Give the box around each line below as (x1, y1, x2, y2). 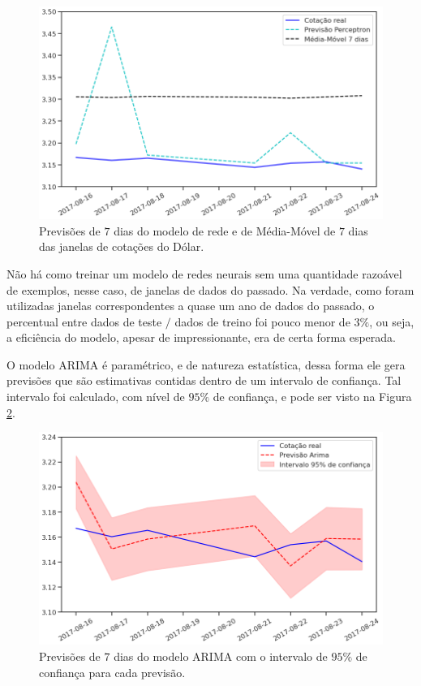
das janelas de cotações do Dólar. (39, 238, 204, 255)
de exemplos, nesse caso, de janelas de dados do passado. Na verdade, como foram (6, 281, 415, 298)
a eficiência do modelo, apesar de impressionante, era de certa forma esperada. (6, 329, 397, 346)
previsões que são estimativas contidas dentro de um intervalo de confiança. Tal (6, 372, 402, 389)
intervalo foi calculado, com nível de (6, 388, 185, 405)
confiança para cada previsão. (39, 663, 186, 680)
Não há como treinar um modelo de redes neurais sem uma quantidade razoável (6, 265, 402, 282)
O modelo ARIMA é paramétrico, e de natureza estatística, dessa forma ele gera (6, 356, 406, 373)
